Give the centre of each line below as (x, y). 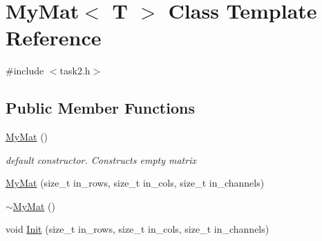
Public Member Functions (100, 108)
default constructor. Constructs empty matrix (101, 159)
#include (25, 71)
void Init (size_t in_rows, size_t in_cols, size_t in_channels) (138, 229)
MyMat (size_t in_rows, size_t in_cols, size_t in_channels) (135, 183)
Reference (54, 38)
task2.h (75, 71)
